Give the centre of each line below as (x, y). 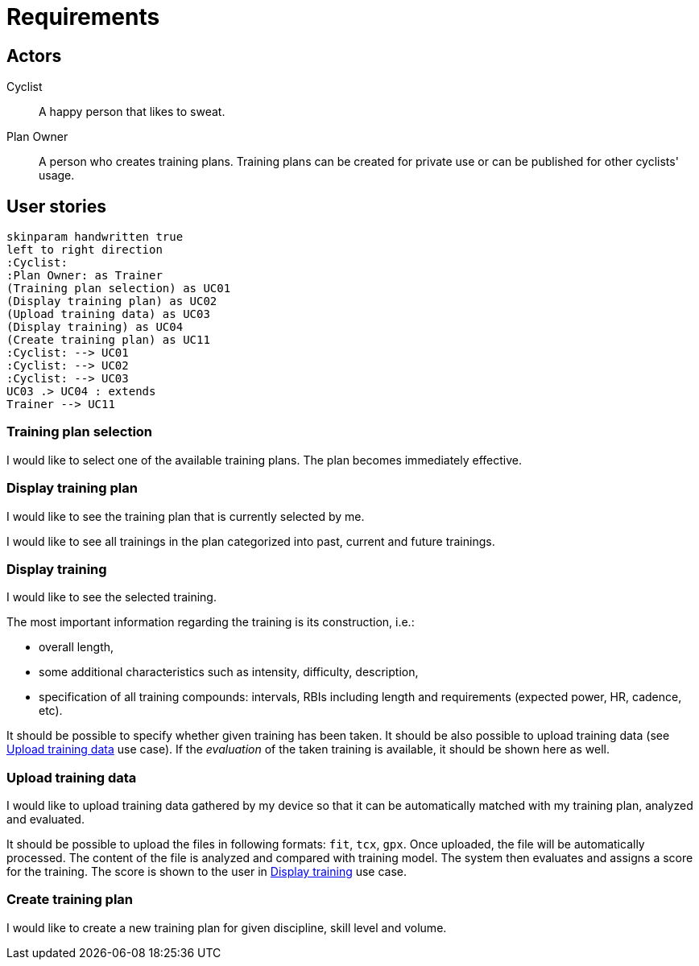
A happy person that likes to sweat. (132, 112)
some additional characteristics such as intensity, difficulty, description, (229, 672)
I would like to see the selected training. (112, 597)
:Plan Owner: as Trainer (85, 276)
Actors (34, 56)
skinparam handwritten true (95, 237)
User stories (56, 206)
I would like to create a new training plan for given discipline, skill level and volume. (227, 927)
